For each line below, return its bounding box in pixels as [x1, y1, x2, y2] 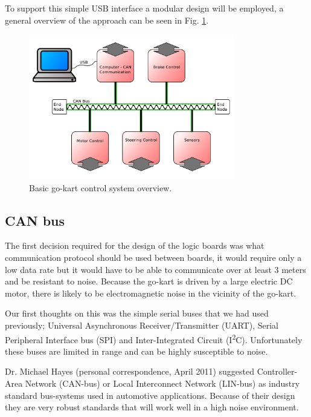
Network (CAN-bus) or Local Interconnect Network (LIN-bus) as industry [25, 376, 300, 389]
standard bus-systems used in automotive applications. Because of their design [5, 389, 295, 401]
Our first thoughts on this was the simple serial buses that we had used [5, 307, 269, 320]
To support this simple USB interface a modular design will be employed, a [5, 2, 284, 14]
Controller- [257, 365, 298, 378]
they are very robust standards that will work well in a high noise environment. [5, 401, 299, 413]
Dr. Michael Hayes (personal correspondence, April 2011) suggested [5, 365, 254, 378]
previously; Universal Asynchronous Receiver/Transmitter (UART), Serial [5, 318, 278, 331]
